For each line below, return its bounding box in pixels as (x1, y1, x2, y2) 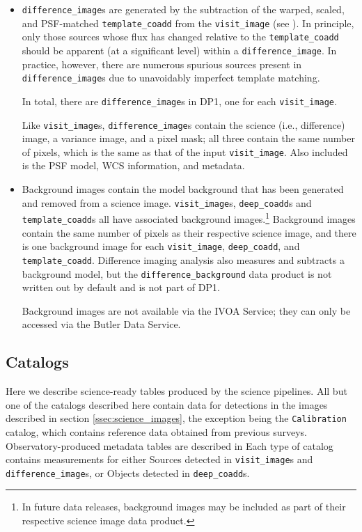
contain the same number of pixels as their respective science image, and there (22, 225, 356, 240)
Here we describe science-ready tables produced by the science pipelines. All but (6, 384, 347, 398)
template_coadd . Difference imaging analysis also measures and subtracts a (22, 252, 345, 267)
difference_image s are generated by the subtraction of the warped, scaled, (22, 2, 345, 16)
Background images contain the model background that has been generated (22, 182, 344, 196)
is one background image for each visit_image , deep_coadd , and (22, 239, 300, 253)
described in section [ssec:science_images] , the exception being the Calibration (6, 411, 347, 425)
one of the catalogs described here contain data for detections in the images (6, 397, 328, 412)
